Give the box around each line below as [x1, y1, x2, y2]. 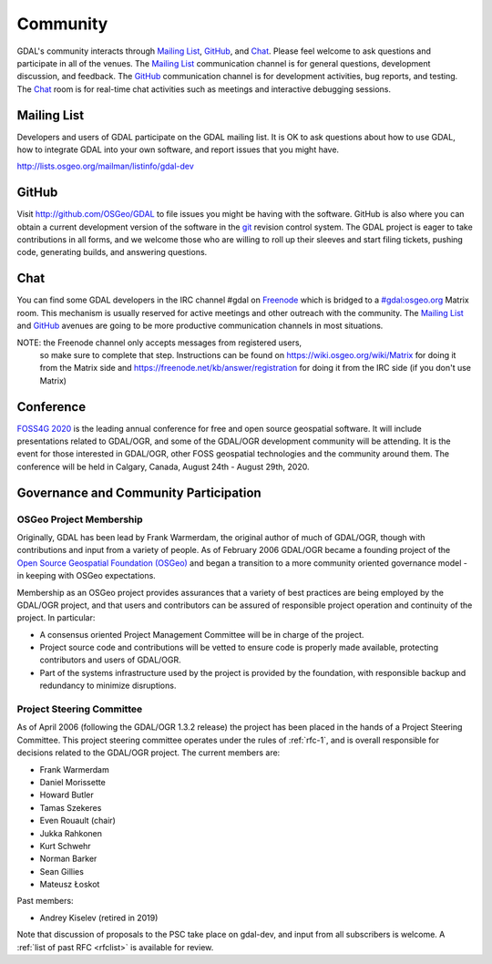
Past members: [16, 896, 74, 907]
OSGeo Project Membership [16, 513, 143, 526]
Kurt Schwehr [39, 840, 91, 851]
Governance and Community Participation [16, 485, 261, 500]
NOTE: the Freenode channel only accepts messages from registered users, [16, 337, 302, 348]
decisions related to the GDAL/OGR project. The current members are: [16, 747, 281, 758]
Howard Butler [39, 789, 95, 801]
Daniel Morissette [39, 776, 107, 787]
